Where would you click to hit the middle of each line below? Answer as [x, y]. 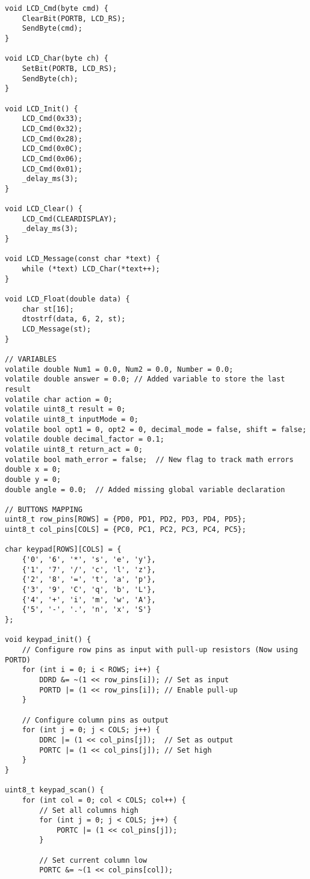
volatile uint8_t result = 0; [65, 409]
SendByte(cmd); [52, 29]
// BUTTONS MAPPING [44, 509]
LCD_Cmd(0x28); [52, 139]
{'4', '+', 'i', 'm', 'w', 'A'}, [89, 600]
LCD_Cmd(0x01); [52, 169]
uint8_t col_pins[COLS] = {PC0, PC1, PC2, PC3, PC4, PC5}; [126, 530]
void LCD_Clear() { [44, 209]
